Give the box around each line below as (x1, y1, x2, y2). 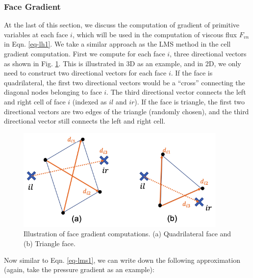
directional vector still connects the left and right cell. (4, 116, 166, 126)
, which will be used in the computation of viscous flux (72, 29, 237, 39)
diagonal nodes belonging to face (4, 87, 102, 97)
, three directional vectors (170, 49, 247, 58)
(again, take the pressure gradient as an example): (4, 264, 154, 275)
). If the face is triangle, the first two (134, 96, 245, 106)
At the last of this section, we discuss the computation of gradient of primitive (4, 20, 240, 30)
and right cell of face (4, 96, 66, 106)
